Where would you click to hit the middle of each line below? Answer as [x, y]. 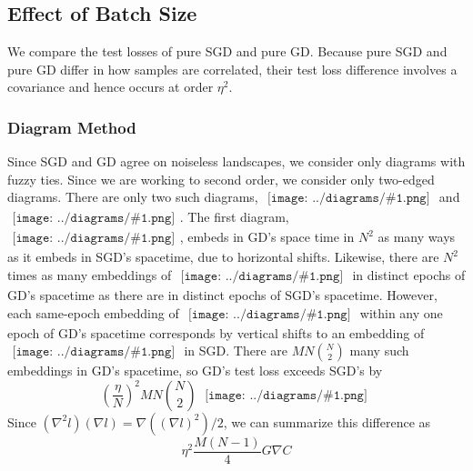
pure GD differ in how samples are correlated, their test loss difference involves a [232, 69]
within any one [401, 312]
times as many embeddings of [90, 275]
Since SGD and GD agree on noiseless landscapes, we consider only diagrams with [236, 161]
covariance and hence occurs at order [111, 87]
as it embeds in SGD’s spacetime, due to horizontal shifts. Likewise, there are [223, 257]
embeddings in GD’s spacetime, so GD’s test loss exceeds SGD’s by [195, 371]
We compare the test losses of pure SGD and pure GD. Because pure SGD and [227, 51]
